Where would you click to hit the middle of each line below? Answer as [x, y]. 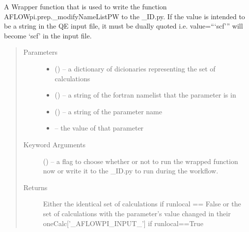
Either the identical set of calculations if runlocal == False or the [142, 204]
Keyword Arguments [54, 144]
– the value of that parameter [99, 128]
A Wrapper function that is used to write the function [85, 6]
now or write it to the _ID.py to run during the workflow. [131, 171]
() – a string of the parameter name [108, 111]
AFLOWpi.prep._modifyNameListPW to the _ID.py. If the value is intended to [124, 16]
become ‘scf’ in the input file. [48, 35]
